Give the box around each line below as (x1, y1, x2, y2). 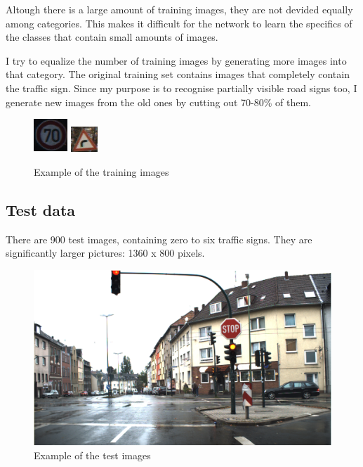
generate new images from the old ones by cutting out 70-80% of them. (6, 94, 311, 109)
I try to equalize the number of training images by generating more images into (6, 53, 347, 68)
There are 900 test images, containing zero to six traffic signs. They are (6, 231, 312, 246)
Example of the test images (34, 447, 151, 462)
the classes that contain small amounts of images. (6, 30, 218, 44)
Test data (6, 198, 76, 220)
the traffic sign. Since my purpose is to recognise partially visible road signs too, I (6, 80, 357, 95)
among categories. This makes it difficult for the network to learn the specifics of (6, 15, 352, 30)
